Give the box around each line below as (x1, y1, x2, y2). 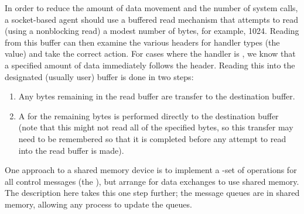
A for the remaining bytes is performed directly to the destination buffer (18, 109, 279, 122)
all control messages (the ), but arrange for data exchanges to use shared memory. (5, 175, 299, 187)
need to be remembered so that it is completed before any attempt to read (18, 132, 286, 144)
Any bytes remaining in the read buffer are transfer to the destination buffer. (18, 90, 295, 102)
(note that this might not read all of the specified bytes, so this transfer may (18, 121, 293, 133)
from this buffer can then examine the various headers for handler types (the (5, 36, 280, 48)
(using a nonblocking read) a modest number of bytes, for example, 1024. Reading (5, 25, 299, 37)
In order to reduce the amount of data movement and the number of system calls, (5, 2, 298, 13)
